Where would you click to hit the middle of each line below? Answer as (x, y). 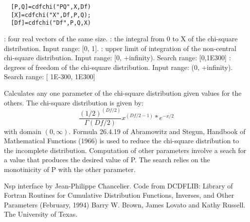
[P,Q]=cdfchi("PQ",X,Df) (51, 7)
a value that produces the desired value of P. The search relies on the (107, 160)
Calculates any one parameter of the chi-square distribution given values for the (123, 93)
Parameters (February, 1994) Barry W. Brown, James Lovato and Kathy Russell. (125, 204)
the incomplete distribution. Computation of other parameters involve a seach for (125, 150)
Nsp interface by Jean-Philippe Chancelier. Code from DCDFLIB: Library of (118, 185)
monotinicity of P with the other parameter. (70, 169)
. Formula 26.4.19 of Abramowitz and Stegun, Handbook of (157, 131)
